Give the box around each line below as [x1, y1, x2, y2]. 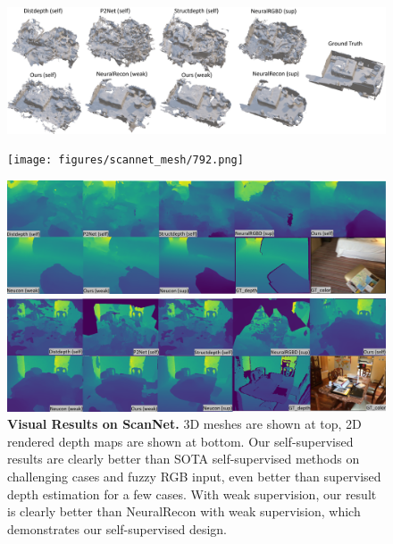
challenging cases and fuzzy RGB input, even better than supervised [7, 467, 381, 486]
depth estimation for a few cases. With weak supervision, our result [7, 484, 377, 503]
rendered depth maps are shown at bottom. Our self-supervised [7, 431, 354, 450]
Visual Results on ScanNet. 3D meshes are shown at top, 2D [7, 414, 362, 433]
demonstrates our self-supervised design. [7, 519, 227, 538]
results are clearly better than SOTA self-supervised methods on [7, 449, 360, 468]
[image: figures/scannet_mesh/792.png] [7, 154, 244, 167]
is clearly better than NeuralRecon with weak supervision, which [7, 502, 361, 521]
